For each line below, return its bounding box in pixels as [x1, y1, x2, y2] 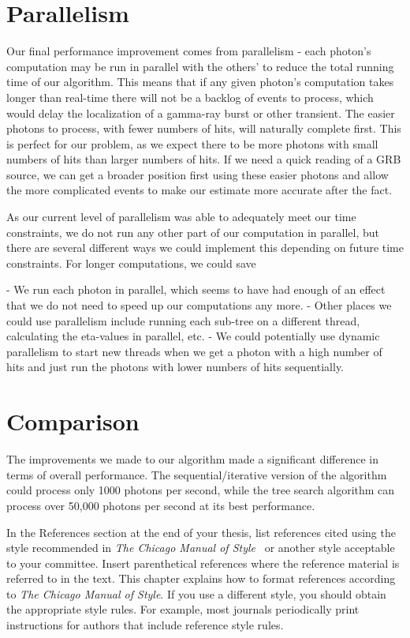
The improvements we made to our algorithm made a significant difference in [6, 451, 378, 467]
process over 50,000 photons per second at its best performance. [6, 497, 315, 513]
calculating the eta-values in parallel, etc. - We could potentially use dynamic [6, 328, 380, 344]
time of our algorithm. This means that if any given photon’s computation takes [6, 73, 394, 90]
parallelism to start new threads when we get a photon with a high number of [6, 343, 382, 359]
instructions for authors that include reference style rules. [6, 617, 284, 633]
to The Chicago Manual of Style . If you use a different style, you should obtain [6, 585, 386, 602]
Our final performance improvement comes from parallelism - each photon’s [6, 43, 371, 59]
